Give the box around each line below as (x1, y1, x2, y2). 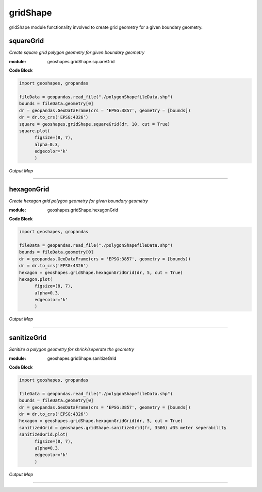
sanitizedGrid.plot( (19, 432, 68, 437)
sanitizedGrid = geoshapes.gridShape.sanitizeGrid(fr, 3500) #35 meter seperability (19, 425, 227, 430)
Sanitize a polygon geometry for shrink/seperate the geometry (9, 346, 134, 352)
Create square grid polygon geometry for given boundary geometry (9, 50, 145, 55)
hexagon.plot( (19, 276, 53, 282)
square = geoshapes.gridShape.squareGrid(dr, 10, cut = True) (19, 121, 170, 127)
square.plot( (19, 128, 50, 134)
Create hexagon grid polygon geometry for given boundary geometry (9, 198, 148, 204)
